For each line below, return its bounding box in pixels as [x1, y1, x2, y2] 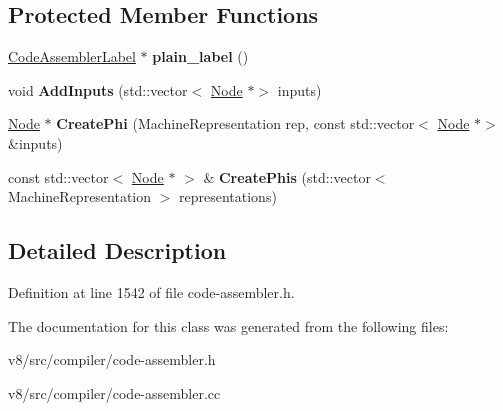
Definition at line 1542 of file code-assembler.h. [8, 281, 295, 302]
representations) [179, 186, 277, 207]
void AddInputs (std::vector [8, 79, 188, 100]
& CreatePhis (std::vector [203, 166, 371, 187]
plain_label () [152, 46, 249, 67]
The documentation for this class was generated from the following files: [8, 315, 449, 336]
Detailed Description [8, 235, 227, 266]
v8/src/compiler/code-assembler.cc [8, 382, 221, 403]
